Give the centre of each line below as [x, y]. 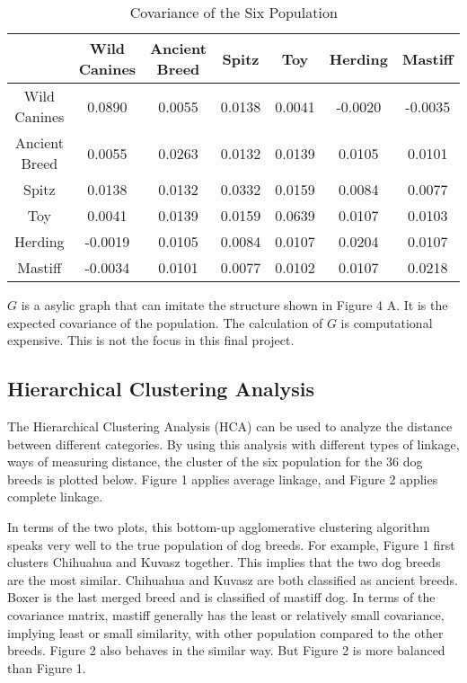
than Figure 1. [47, 667]
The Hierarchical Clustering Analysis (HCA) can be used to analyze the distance [230, 426]
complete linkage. [55, 497]
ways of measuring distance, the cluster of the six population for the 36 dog [215, 461]
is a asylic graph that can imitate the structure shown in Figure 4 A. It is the [234, 305]
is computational [387, 322]
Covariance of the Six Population [233, 12]
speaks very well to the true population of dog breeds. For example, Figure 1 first [231, 544]
